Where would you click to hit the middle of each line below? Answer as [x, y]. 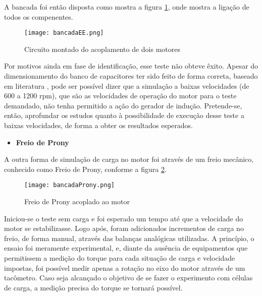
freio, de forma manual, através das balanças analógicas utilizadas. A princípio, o [129, 238]
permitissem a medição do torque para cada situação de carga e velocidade [120, 258]
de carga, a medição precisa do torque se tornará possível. [93, 287]
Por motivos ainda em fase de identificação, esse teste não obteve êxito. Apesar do [131, 66]
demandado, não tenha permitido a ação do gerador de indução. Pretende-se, [123, 105]
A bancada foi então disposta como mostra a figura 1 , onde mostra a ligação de [127, 7]
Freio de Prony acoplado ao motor [77, 201]
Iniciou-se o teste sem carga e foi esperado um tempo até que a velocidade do [124, 218]
